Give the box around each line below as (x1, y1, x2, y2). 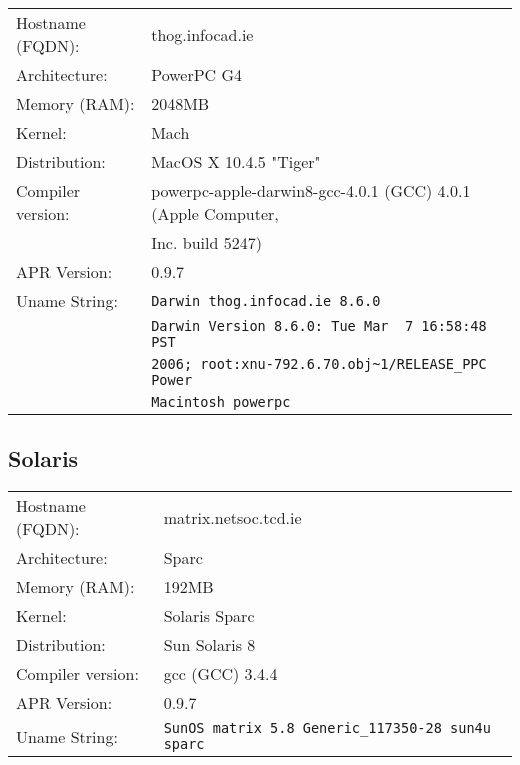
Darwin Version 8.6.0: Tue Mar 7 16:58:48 (151, 318, 487, 334)
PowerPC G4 (151, 63, 243, 86)
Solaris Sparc (163, 604, 255, 628)
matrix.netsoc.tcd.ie (163, 505, 302, 529)
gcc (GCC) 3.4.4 (163, 662, 278, 686)
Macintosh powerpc (151, 394, 291, 410)
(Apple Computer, (151, 202, 279, 225)
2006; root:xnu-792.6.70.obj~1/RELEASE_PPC (151, 356, 487, 372)
